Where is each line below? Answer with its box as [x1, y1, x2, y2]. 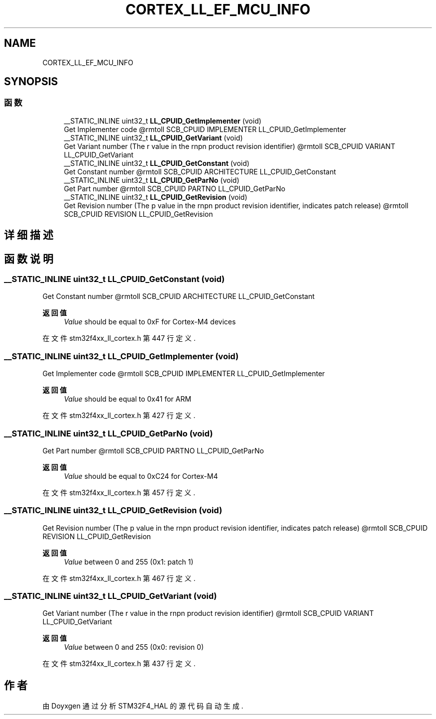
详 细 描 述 [4, 229, 53, 242]
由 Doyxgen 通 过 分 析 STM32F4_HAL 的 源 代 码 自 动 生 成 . [42, 702, 243, 711]
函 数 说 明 [4, 252, 53, 265]
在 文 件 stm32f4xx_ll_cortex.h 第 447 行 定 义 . [42, 334, 196, 343]
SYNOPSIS [4, 75, 58, 88]
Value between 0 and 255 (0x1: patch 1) [64, 557, 194, 566]
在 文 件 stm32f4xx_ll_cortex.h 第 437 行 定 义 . [42, 659, 196, 668]
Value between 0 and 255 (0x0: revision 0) [64, 643, 204, 652]
